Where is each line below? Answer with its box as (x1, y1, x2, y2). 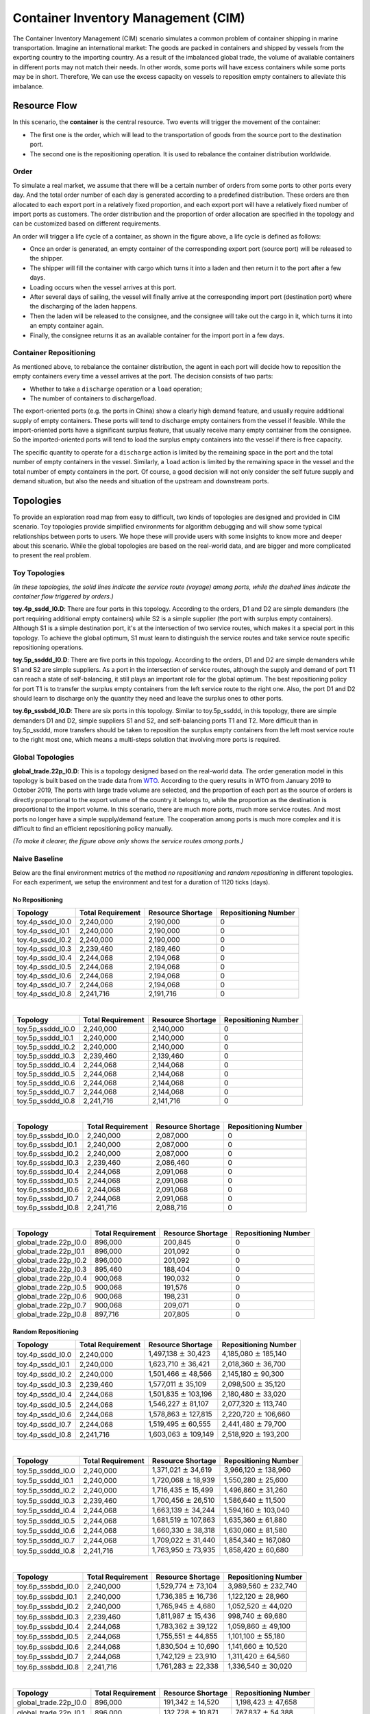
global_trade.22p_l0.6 (16, 1292, 87, 1301)
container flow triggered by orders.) (12, 592, 114, 601)
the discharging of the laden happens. (29, 302, 138, 311)
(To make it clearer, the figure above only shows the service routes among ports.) (12, 837, 244, 845)
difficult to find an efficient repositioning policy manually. (12, 824, 173, 832)
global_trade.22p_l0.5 (16, 1283, 87, 1292)
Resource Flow (12, 100, 78, 112)
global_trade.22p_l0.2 (16, 1255, 87, 1265)
